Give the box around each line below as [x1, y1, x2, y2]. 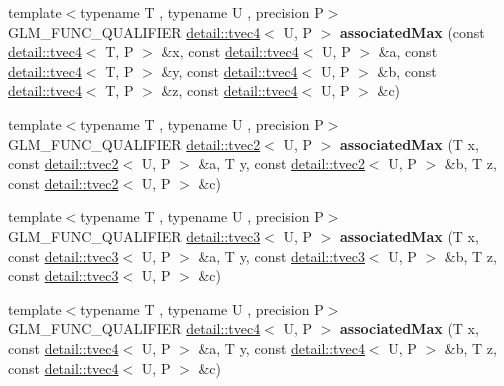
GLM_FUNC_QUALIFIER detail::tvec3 [8, 225, 261, 246]
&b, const [377, 60, 437, 81]
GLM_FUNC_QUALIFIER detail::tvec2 [8, 133, 261, 154]
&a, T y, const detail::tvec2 [198, 153, 365, 174]
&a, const [378, 41, 438, 62]
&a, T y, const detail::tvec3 [198, 245, 365, 266]
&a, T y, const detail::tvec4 [198, 337, 365, 358]
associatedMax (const [340, 21, 485, 42]
